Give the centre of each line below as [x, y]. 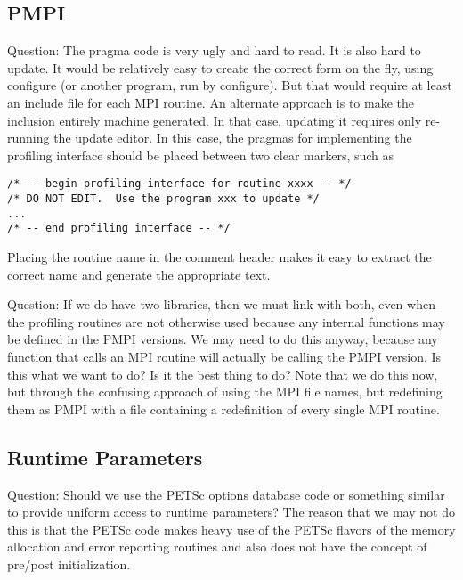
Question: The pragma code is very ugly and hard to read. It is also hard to [214, 50]
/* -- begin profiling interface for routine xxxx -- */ [179, 184]
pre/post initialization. [69, 564]
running [28, 138]
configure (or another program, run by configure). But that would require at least [230, 85]
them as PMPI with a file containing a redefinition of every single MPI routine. [223, 408]
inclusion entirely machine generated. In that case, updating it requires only [215, 120]
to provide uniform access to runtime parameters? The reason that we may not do [231, 512]
